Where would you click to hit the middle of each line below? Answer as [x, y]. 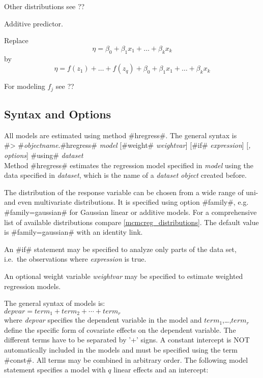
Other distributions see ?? [45, 6]
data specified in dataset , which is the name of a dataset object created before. [125, 175]
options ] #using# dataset [44, 155]
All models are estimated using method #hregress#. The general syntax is [121, 135]
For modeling [25, 86]
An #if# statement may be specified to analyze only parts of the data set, [120, 249]
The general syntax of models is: [55, 303]
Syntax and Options [58, 114]
